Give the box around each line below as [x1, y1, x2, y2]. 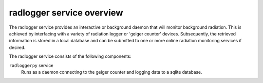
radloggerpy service [9, 62, 54, 68]
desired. [9, 44, 26, 50]
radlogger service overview [9, 7, 124, 18]
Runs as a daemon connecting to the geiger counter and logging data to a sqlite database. [21, 69, 202, 75]
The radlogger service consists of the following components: [9, 53, 131, 59]
